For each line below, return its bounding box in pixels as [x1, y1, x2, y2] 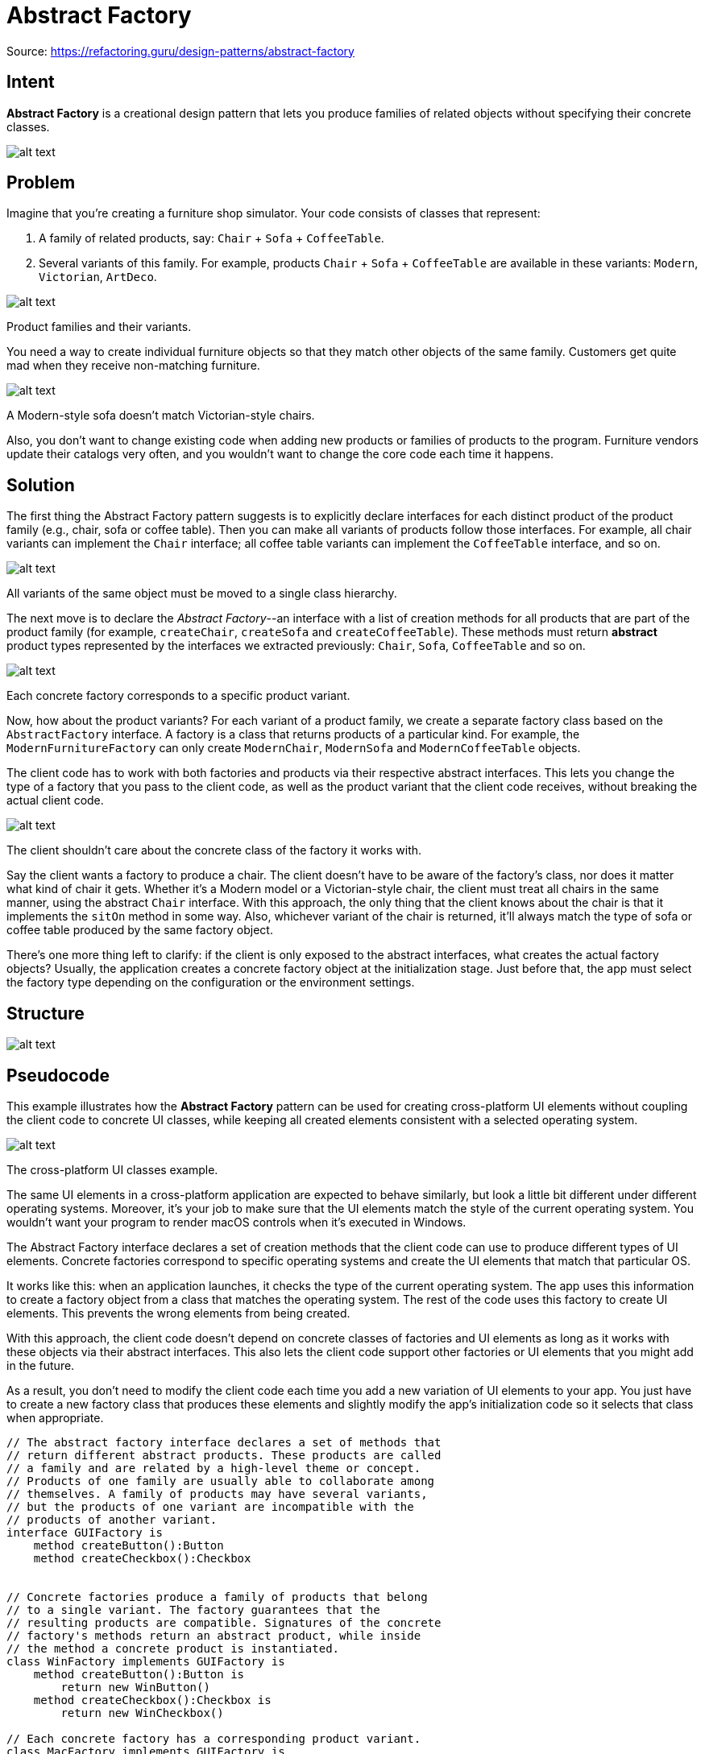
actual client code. [6, 793, 104, 808]
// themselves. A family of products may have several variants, [6, 1487, 428, 1500]
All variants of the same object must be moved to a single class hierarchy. [6, 586, 397, 601]
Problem [6, 172, 76, 193]
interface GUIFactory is [6, 1525, 163, 1539]
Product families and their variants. [6, 320, 192, 334]
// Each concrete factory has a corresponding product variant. [6, 1731, 421, 1745]
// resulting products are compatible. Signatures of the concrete [6, 1615, 442, 1629]
